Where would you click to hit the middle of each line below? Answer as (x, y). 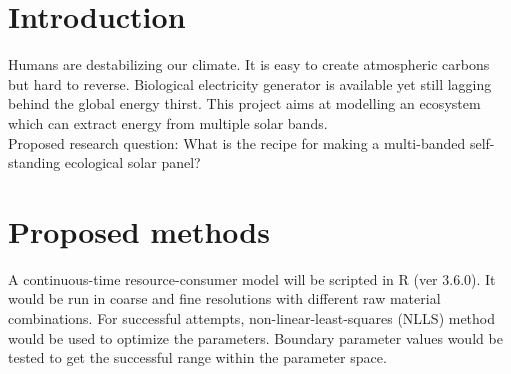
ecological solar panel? (132, 162)
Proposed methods (139, 230)
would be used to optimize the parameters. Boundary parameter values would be (255, 337)
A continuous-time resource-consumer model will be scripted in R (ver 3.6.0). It (252, 278)
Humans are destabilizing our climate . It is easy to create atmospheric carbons (249, 64)
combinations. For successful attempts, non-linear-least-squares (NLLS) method (252, 318)
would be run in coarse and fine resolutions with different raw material (224, 298)
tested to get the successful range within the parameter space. (197, 357)
